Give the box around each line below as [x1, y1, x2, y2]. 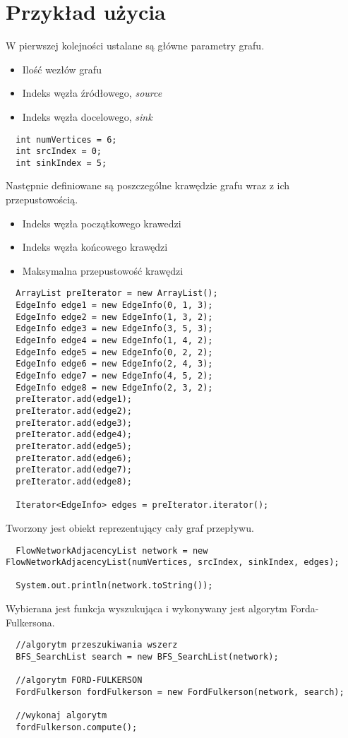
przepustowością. [6, 192, 78, 207]
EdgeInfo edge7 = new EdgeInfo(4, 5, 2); [16, 371, 213, 381]
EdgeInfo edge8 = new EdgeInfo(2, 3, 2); [16, 382, 213, 393]
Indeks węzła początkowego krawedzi [22, 215, 181, 230]
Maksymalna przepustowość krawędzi [22, 263, 184, 278]
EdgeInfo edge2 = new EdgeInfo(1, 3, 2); [16, 311, 213, 322]
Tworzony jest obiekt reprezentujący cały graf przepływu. [6, 520, 254, 535]
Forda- [290, 601, 319, 616]
